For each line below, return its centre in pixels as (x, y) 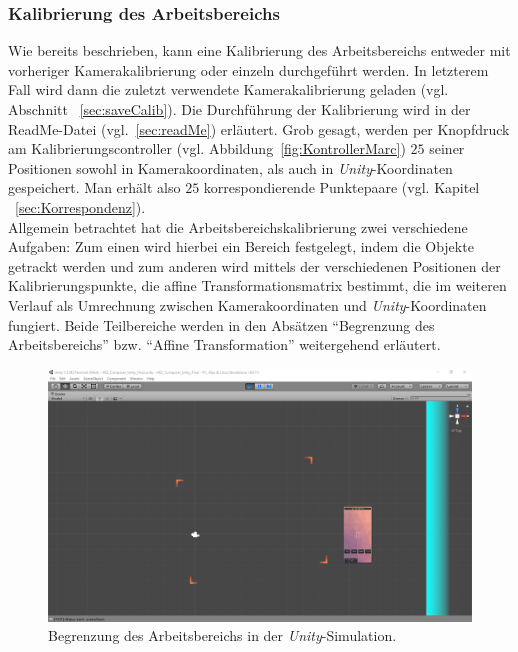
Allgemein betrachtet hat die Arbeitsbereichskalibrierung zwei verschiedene (238, 226)
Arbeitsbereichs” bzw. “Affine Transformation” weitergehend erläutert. (224, 344)
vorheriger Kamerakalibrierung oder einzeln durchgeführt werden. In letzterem (248, 69)
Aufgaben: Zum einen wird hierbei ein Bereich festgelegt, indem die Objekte (241, 246)
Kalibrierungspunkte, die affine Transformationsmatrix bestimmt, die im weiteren (257, 285)
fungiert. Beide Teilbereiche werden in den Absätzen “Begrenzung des (221, 324)
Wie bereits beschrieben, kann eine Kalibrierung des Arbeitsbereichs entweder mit (259, 50)
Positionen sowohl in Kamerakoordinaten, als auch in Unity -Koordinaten (230, 167)
